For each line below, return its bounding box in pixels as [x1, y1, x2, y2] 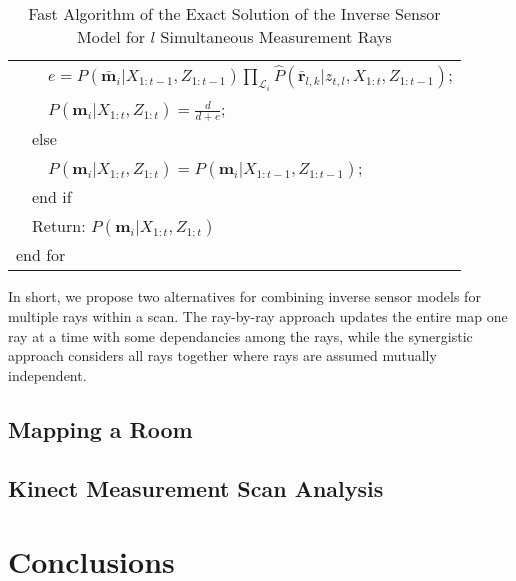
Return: [32, 214, 86, 238]
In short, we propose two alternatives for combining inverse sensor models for [8, 286, 481, 307]
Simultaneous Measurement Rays [160, 25, 392, 48]
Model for [77, 25, 146, 48]
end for [16, 243, 66, 267]
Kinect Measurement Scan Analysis [8, 472, 384, 503]
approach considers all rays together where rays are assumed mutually [8, 345, 437, 366]
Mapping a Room [8, 413, 193, 444]
